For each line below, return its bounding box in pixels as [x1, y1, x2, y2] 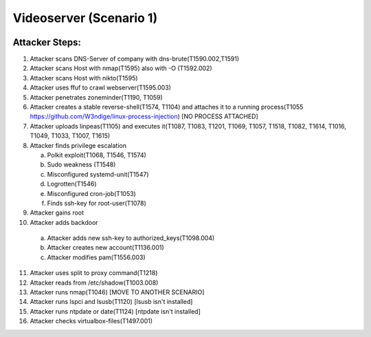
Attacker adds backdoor [30, 218, 99, 226]
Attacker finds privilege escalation [30, 141, 127, 149]
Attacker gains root [30, 208, 85, 217]
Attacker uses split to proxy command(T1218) [30, 269, 158, 277]
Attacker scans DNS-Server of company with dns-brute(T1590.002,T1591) [30, 55, 240, 63]
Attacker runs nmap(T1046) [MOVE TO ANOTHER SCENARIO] [30, 288, 205, 296]
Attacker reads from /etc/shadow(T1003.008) [30, 279, 159, 287]
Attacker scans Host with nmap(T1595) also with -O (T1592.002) [30, 64, 212, 72]
